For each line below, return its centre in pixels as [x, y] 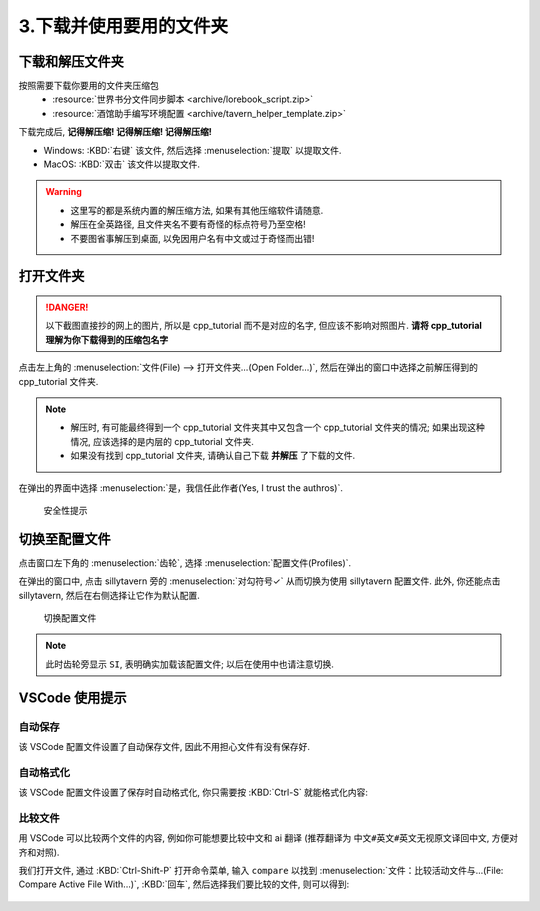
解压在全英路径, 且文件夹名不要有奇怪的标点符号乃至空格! [188, 224]
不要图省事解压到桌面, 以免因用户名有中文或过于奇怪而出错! [192, 238]
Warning [63, 192]
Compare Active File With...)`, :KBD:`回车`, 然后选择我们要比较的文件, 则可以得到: [184, 884]
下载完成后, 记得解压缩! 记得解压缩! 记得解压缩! [115, 132]
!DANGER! [67, 307]
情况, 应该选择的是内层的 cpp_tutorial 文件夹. [162, 441]
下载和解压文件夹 [71, 61]
